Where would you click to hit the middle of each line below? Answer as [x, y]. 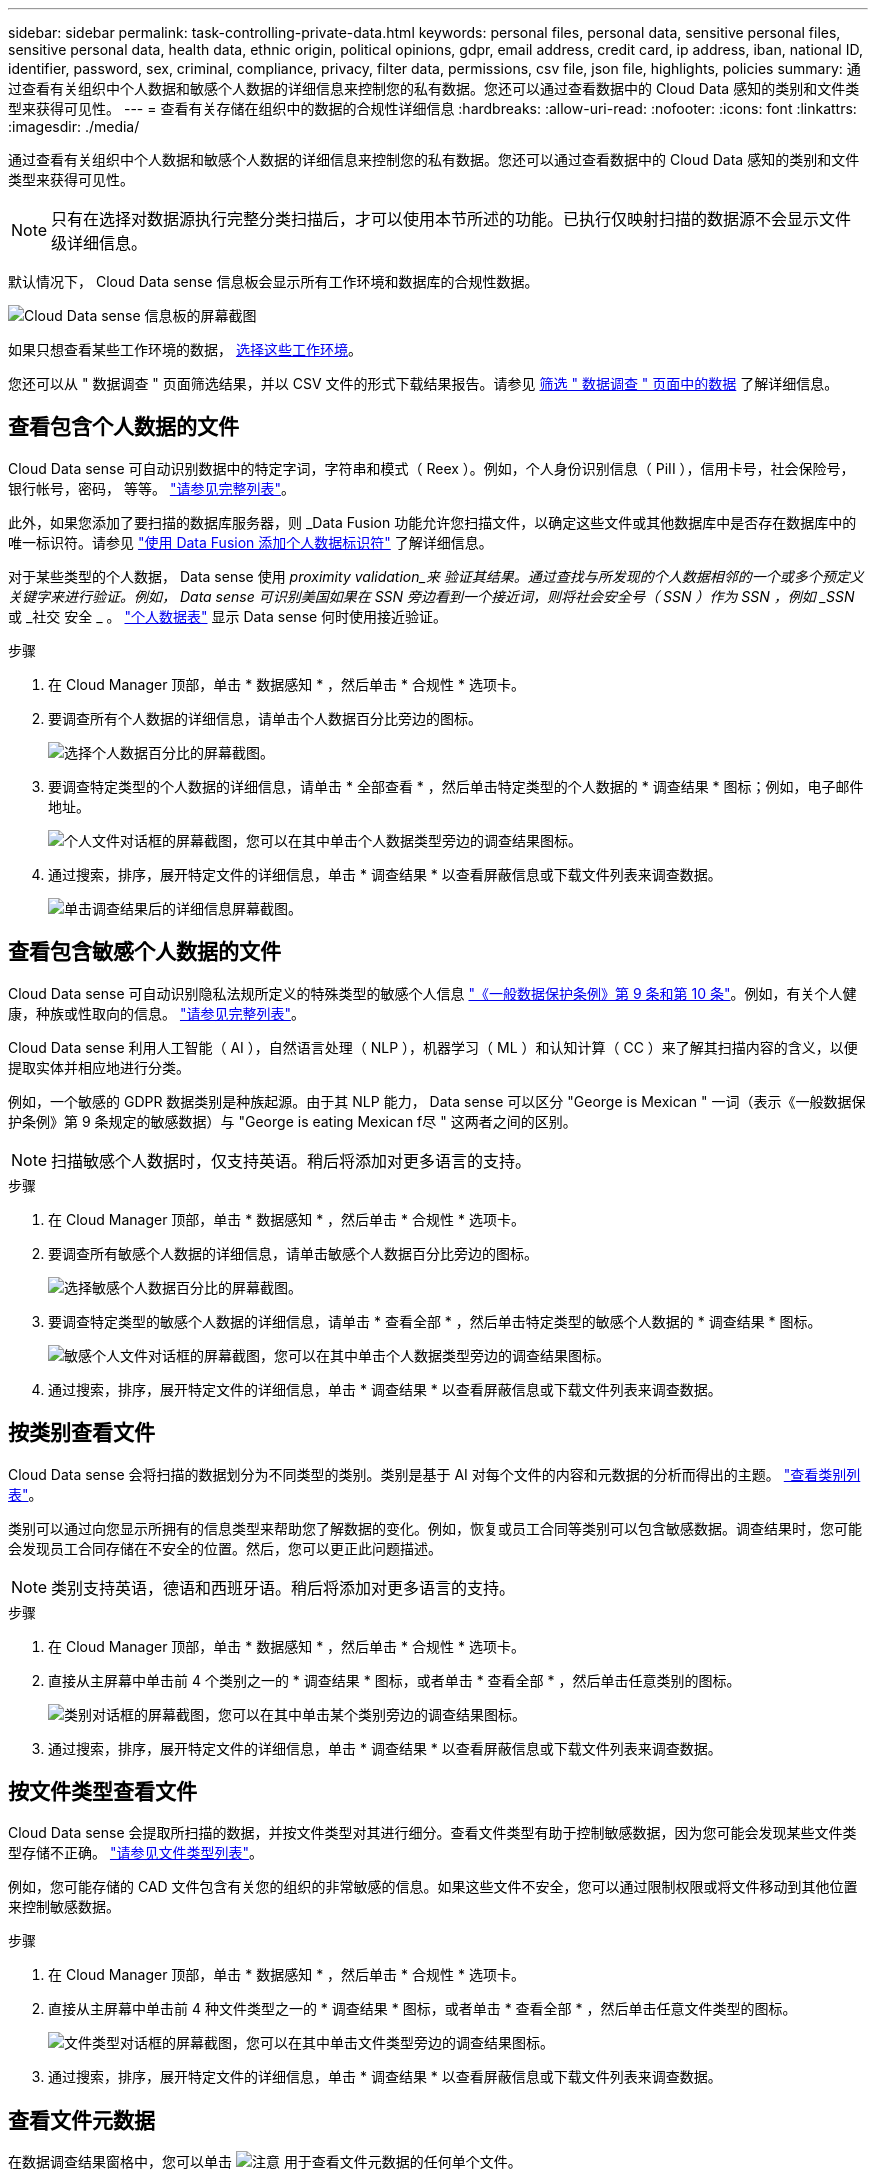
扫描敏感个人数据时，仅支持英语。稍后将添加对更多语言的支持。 [291, 1160]
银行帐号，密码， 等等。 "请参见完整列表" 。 [151, 488]
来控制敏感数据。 [64, 1907]
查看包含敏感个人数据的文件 [144, 952]
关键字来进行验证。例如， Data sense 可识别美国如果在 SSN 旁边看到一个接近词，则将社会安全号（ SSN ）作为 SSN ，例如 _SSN [431, 596]
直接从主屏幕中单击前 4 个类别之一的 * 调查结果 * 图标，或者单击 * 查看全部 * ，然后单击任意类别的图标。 [394, 1680]
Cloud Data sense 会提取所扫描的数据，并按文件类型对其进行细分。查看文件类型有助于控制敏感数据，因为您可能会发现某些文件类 [432, 1833]
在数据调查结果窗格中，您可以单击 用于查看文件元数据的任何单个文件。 [265, 2162]
